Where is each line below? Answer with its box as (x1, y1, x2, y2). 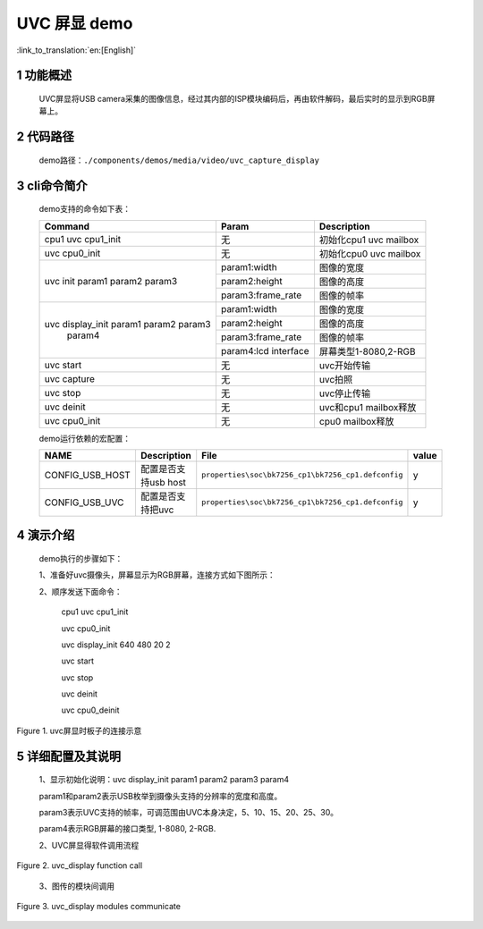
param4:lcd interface (220, 344, 309, 357)
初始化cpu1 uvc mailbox (318, 233, 419, 246)
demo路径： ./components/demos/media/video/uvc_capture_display (38, 155, 319, 165)
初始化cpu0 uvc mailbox (318, 247, 421, 259)
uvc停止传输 (318, 387, 371, 400)
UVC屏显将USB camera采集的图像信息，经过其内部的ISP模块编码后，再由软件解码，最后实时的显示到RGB (38, 93, 428, 104)
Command (44, 220, 89, 232)
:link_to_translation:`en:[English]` (16, 45, 137, 55)
